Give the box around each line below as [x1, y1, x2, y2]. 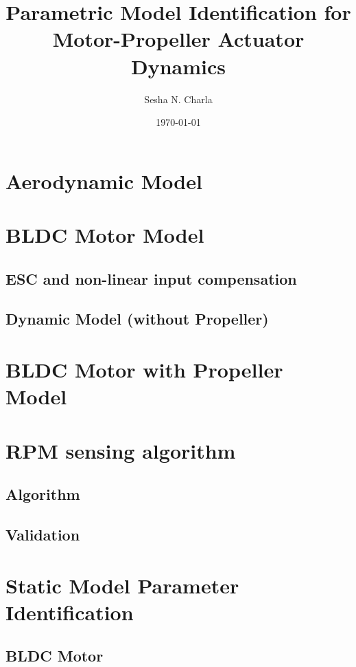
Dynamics [130, 52, 226, 80]
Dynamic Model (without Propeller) [5, 308, 269, 329]
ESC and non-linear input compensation [5, 267, 297, 289]
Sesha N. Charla [144, 91, 213, 106]
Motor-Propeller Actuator [52, 25, 305, 53]
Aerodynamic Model [5, 166, 202, 195]
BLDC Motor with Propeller [5, 356, 283, 383]
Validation [5, 523, 80, 545]
